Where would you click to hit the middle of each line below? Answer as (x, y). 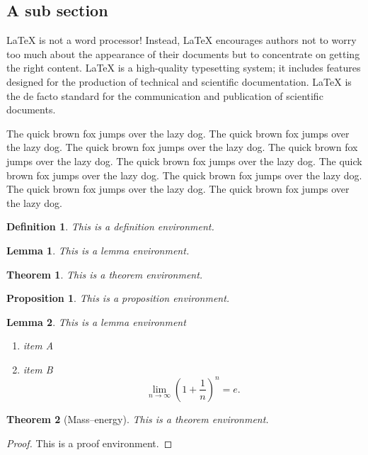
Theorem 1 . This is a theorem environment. (105, 274)
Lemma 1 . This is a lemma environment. (98, 250)
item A (38, 346)
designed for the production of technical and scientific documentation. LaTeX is (179, 81)
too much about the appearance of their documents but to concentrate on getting (183, 54)
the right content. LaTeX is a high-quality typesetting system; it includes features (184, 68)
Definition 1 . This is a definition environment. (110, 226)
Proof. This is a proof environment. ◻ (90, 443)
